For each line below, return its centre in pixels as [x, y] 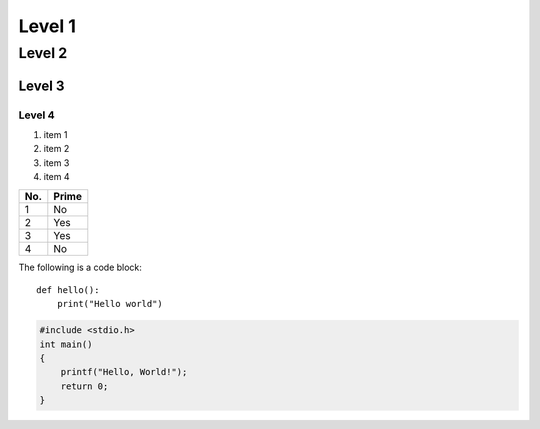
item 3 [56, 162]
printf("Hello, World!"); [124, 372]
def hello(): [68, 289]
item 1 [55, 134]
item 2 [56, 149]
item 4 [56, 177]
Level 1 [47, 26]
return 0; [84, 386]
